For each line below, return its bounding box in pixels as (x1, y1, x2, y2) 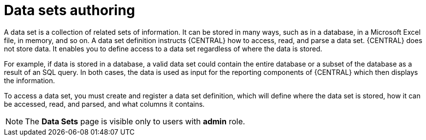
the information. (4, 76, 55, 85)
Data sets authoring (4, 2, 135, 19)
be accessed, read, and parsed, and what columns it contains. (4, 99, 205, 108)
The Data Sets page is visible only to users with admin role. (25, 116, 245, 126)
